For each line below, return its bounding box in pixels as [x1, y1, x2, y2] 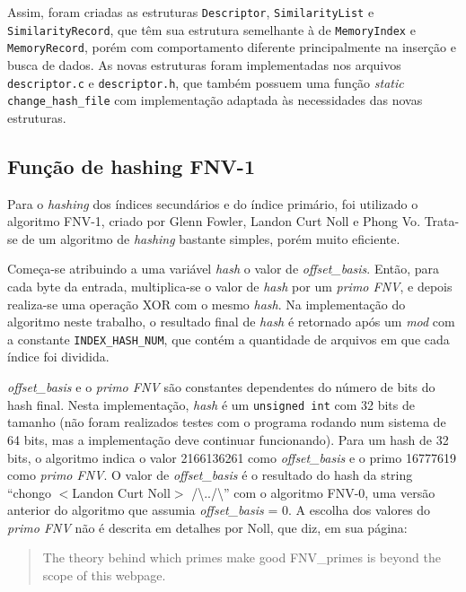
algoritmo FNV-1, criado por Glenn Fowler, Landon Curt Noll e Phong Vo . [7, 212, 421, 231]
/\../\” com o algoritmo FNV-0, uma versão [191, 483, 435, 501]
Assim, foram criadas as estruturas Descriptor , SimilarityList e [7, 3, 374, 21]
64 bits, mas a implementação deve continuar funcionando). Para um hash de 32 [7, 430, 449, 448]
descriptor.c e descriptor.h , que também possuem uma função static [7, 73, 404, 91]
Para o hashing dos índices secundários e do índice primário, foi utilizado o [7, 194, 418, 213]
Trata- [424, 212, 460, 231]
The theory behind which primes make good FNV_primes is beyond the [42, 548, 441, 567]
